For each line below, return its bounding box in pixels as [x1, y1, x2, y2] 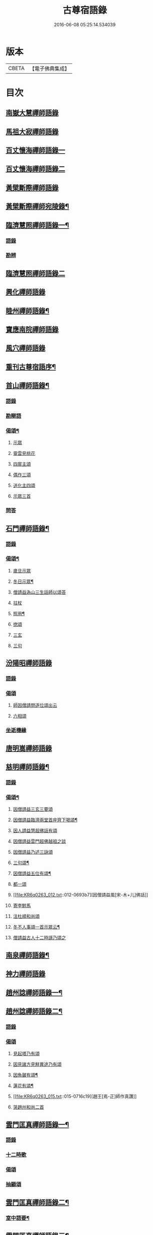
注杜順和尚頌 [13, 913, 40, 920]
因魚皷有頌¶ [13, 1072, 38, 1078]
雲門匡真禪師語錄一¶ [6, 1120, 69, 1129]
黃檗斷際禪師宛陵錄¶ [6, 202, 69, 211]
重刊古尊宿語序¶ [6, 362, 56, 371]
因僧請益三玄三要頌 [13, 806, 53, 812]
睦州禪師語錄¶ [6, 306, 50, 315]
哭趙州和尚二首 [13, 1104, 44, 1110]
